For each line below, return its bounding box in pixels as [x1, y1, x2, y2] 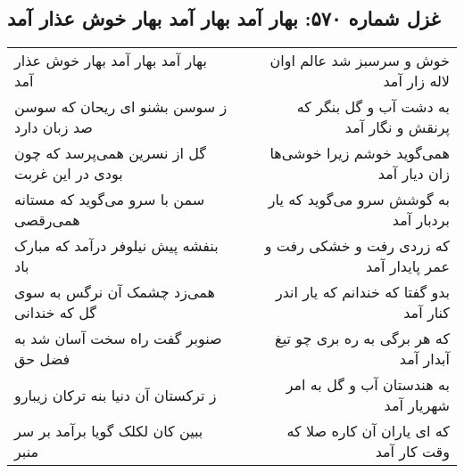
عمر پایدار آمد [365, 256, 450, 277]
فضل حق [14, 348, 70, 370]
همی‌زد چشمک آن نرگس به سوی [14, 281, 215, 303]
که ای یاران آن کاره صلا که [286, 420, 450, 442]
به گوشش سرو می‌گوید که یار [268, 189, 450, 210]
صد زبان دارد [14, 117, 93, 138]
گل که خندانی [14, 302, 96, 323]
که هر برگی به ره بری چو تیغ [275, 328, 450, 349]
